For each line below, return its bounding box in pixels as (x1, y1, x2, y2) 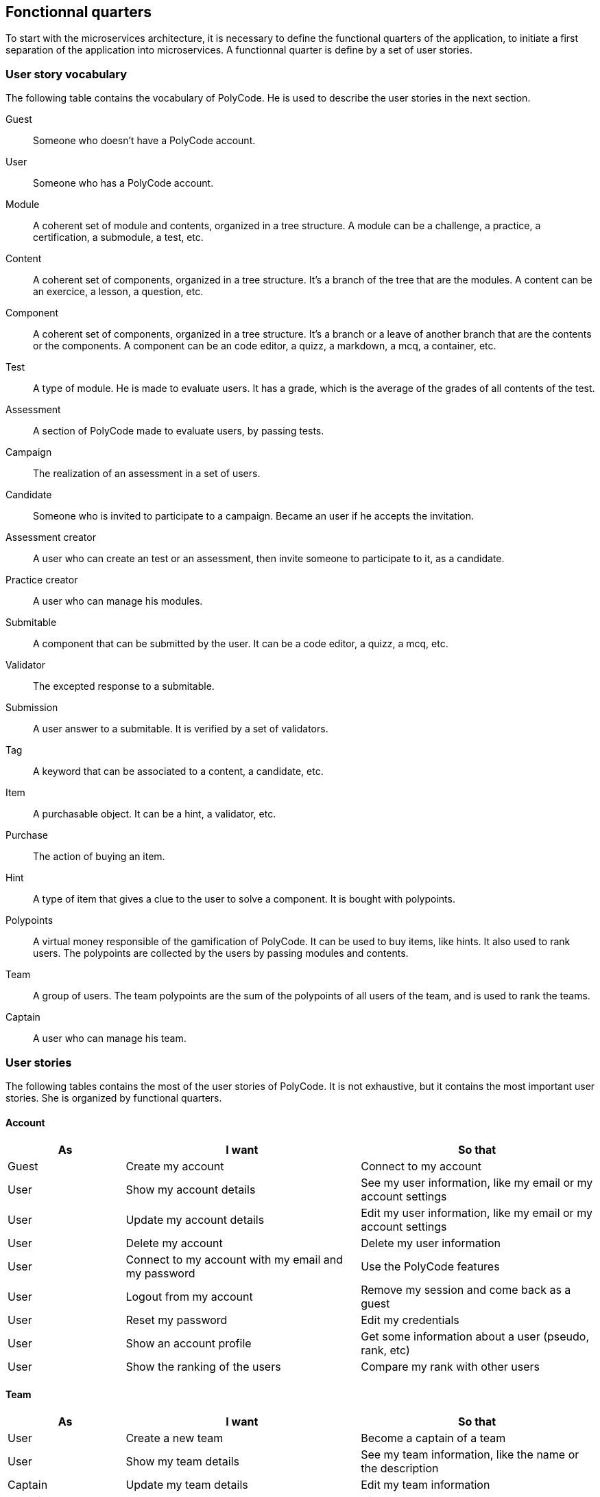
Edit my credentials (361, 1313, 459, 1327)
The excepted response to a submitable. (33, 680, 215, 693)
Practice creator (5, 574, 78, 586)
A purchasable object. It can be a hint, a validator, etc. (33, 808, 276, 820)
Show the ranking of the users (125, 1360, 281, 1374)
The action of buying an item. (33, 850, 165, 863)
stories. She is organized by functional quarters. (5, 1091, 222, 1104)
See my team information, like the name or (361, 1448, 579, 1462)
